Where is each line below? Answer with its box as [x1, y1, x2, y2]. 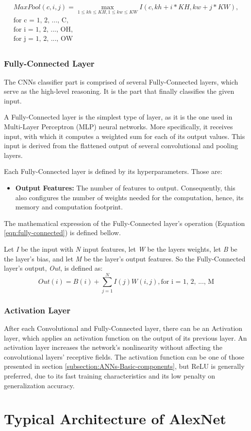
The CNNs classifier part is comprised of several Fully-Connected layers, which [4, 76, 238, 86]
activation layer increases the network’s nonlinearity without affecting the [4, 342, 222, 352]
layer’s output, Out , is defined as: [4, 263, 103, 273]
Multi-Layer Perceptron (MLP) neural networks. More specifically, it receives [4, 121, 233, 131]
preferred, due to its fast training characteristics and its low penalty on [4, 371, 216, 380]
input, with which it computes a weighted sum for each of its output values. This [4, 131, 245, 141]
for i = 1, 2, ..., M [161, 278, 215, 286]
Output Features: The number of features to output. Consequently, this [15, 182, 235, 192]
